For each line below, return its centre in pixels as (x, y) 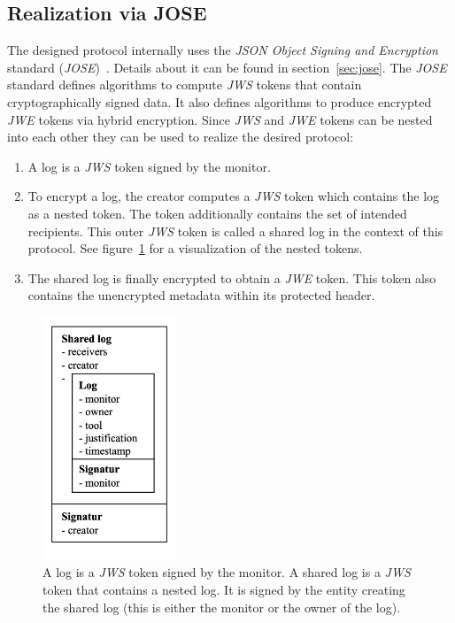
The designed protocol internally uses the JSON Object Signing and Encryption (223, 50)
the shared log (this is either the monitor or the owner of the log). (222, 607)
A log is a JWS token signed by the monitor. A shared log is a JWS (227, 572)
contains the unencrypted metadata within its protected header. (201, 295)
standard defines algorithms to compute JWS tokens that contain (185, 85)
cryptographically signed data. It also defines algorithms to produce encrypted (220, 101)
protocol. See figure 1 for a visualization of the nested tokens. (195, 248)
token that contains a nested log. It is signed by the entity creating (224, 590)
